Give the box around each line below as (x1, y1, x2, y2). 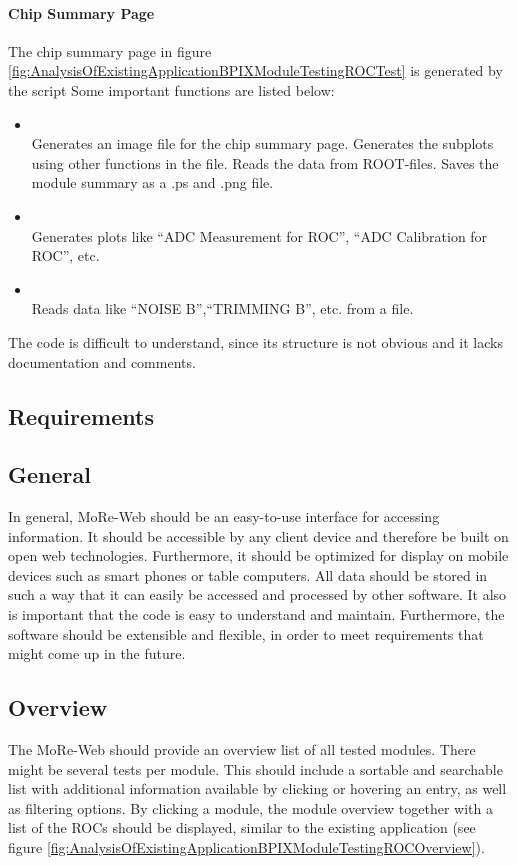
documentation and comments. (8, 351, 196, 372)
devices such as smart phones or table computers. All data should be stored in (8, 564, 488, 585)
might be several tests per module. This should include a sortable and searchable (8, 758, 503, 779)
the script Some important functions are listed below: (8, 79, 335, 100)
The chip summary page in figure (8, 40, 212, 61)
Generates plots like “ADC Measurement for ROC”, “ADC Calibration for (31, 225, 488, 246)
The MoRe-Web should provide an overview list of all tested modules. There (8, 739, 476, 760)
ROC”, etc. (31, 245, 100, 266)
